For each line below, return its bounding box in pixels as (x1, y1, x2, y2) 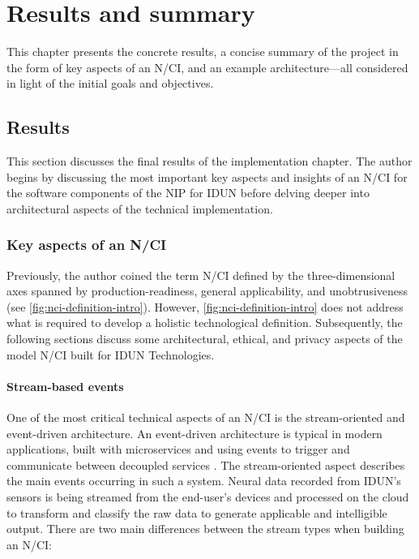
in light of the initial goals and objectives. (6, 75, 214, 92)
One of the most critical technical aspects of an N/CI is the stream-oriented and (6, 409, 405, 426)
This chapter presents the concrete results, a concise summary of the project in (6, 43, 399, 60)
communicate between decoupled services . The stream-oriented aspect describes (6, 456, 405, 473)
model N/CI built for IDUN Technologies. (6, 346, 215, 363)
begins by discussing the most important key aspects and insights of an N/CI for (6, 168, 408, 185)
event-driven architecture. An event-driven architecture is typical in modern (6, 424, 383, 441)
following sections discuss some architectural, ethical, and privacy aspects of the (6, 330, 403, 347)
